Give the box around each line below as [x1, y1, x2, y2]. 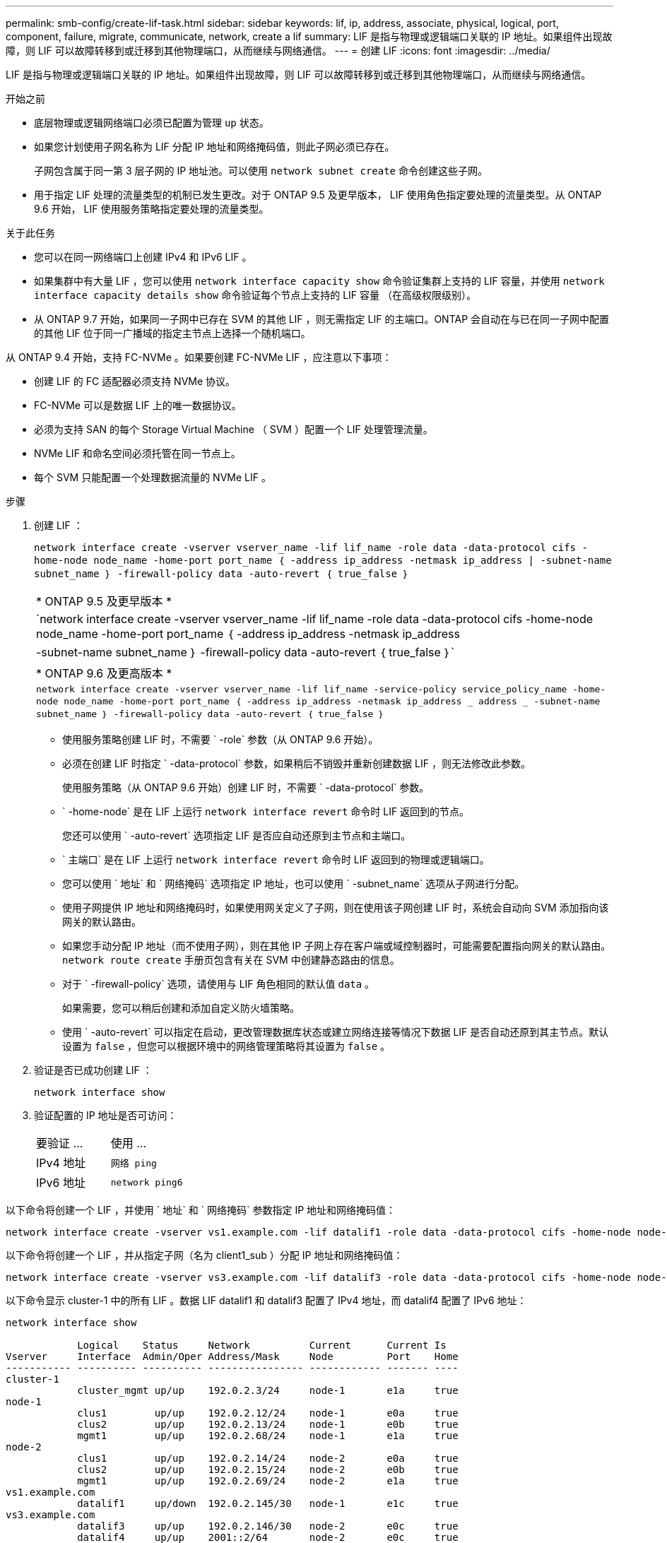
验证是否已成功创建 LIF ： [34, 1064, 153, 1076]
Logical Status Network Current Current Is [77, 1340, 447, 1351]
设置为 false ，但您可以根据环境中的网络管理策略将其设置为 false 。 [62, 1040, 391, 1052]
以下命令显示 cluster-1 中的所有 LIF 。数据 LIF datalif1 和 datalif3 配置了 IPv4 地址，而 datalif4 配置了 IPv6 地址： [6, 1294, 527, 1306]
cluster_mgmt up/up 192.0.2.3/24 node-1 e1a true [77, 1385, 459, 1396]
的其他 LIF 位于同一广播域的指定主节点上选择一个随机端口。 [34, 327, 311, 339]
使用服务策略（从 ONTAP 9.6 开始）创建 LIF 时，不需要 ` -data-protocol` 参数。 [62, 781, 430, 793]
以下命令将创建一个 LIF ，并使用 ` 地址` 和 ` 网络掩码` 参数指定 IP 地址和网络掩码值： [6, 1204, 396, 1216]
